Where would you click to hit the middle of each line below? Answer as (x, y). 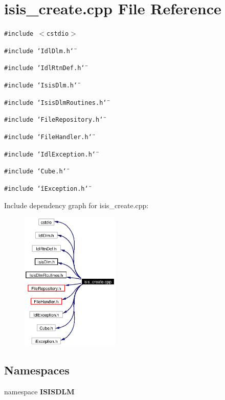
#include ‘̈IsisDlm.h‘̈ (41, 86)
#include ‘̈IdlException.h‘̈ (50, 154)
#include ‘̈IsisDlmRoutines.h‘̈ (55, 103)
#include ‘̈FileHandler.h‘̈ (48, 137)
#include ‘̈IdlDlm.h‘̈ (39, 51)
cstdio (58, 34)
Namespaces (37, 370)
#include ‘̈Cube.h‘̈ (35, 172)
